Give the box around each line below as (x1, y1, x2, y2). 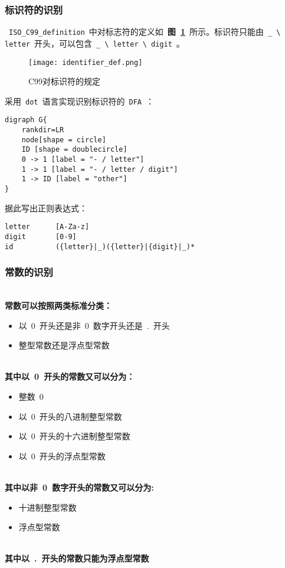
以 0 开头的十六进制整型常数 (18, 430, 130, 442)
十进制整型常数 (18, 501, 77, 513)
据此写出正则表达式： (5, 201, 87, 214)
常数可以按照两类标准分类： (5, 299, 112, 312)
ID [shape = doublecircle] (21, 145, 127, 154)
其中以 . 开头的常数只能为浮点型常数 (5, 552, 149, 564)
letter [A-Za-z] (5, 223, 90, 231)
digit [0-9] (5, 232, 77, 241)
